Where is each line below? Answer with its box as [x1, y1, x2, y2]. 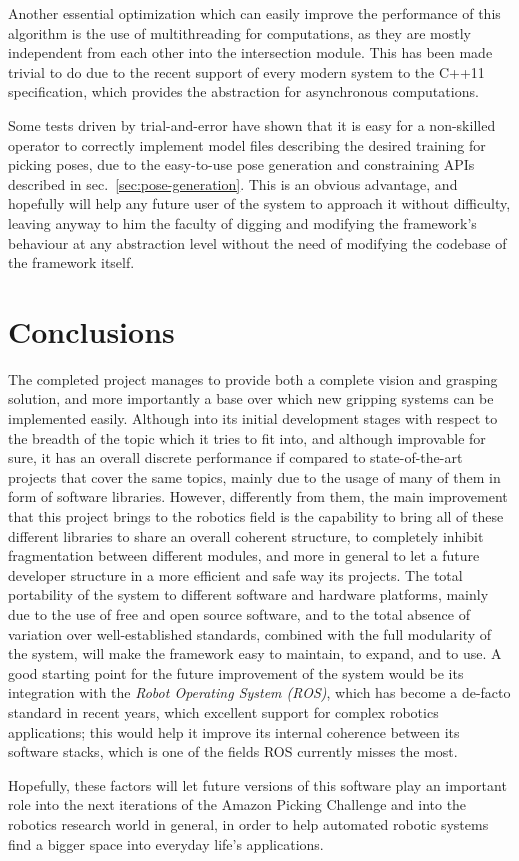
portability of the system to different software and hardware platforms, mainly [8, 584, 489, 605]
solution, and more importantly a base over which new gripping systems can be [8, 388, 494, 409]
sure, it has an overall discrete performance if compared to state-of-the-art [8, 447, 463, 468]
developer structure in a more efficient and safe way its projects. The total [8, 564, 463, 585]
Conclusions [8, 310, 175, 351]
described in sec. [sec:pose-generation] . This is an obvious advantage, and [8, 173, 458, 194]
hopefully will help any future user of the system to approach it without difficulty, [8, 193, 511, 214]
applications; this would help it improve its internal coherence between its [8, 721, 460, 742]
